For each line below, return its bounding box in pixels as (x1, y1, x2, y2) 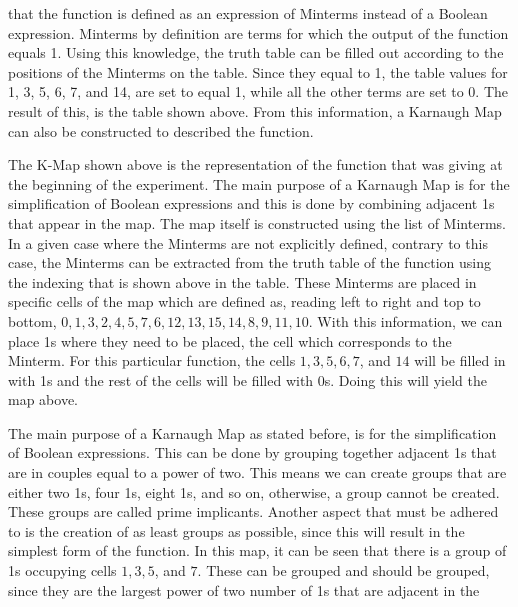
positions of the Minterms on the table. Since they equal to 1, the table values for (8, 61, 508, 82)
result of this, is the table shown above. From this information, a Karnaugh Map (8, 100, 502, 121)
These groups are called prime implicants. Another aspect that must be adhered (8, 501, 499, 522)
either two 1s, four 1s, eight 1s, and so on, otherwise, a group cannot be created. (8, 481, 500, 502)
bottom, (8, 310, 57, 331)
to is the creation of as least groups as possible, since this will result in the (8, 520, 465, 541)
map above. (8, 389, 78, 410)
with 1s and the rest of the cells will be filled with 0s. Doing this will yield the (8, 369, 487, 390)
